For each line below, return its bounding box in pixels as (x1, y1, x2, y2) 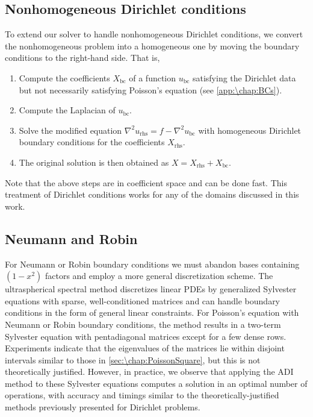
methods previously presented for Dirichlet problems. (5, 401, 200, 413)
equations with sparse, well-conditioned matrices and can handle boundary (5, 294, 280, 307)
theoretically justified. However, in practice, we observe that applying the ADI (5, 365, 294, 378)
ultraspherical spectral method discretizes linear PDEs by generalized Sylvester (5, 283, 297, 295)
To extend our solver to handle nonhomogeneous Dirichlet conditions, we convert (5, 28, 303, 40)
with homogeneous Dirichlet (198, 124, 302, 136)
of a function (129, 71, 176, 84)
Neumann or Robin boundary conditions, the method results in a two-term (5, 318, 281, 330)
